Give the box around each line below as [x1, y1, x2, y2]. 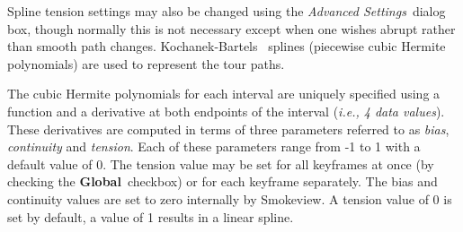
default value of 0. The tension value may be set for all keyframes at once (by [7, 154, 434, 173]
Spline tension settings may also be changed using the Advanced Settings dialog [7, 2, 446, 20]
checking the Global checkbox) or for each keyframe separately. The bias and [7, 172, 438, 191]
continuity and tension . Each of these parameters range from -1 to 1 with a [7, 137, 421, 156]
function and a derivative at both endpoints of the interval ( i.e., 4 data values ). [7, 101, 445, 120]
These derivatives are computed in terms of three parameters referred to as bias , [7, 119, 450, 138]
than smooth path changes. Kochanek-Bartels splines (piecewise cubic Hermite [7, 37, 446, 56]
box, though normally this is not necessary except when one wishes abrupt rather [7, 19, 456, 38]
